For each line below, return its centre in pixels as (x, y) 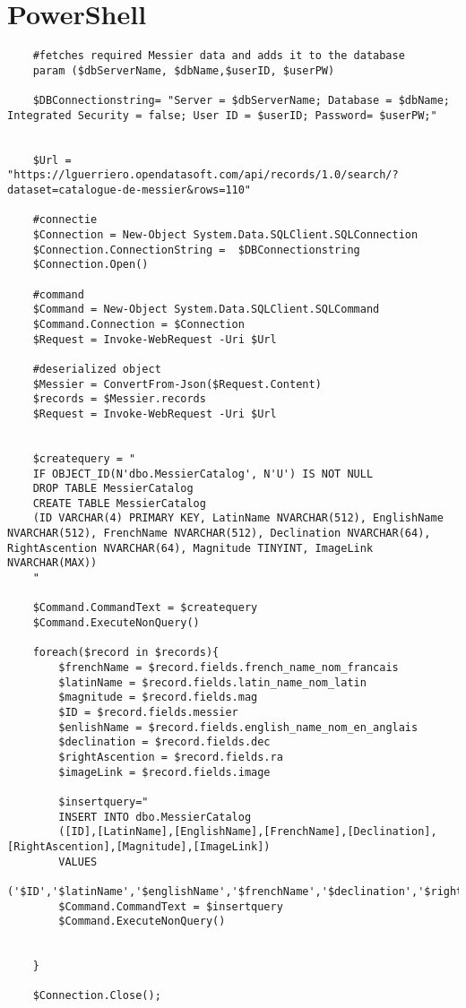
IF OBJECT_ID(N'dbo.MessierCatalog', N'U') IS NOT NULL (203, 474)
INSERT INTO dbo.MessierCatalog (155, 817)
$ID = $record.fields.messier (148, 712)
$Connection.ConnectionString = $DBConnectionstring (196, 250)
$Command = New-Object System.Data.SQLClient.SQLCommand (206, 310)
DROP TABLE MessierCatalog (113, 489)
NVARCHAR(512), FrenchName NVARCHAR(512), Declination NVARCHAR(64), (219, 534)
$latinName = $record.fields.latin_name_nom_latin (212, 682)
